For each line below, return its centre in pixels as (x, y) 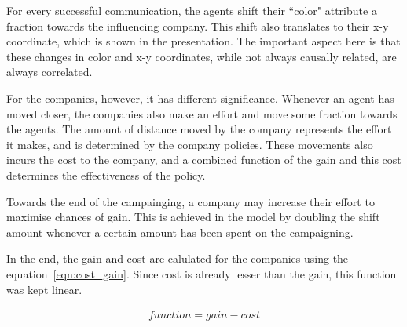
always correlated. (49, 72)
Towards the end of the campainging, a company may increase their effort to (191, 201)
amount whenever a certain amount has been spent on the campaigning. (180, 232)
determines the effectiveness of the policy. (106, 174)
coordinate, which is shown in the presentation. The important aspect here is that (203, 41)
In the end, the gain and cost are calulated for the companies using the (178, 258)
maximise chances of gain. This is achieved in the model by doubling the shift (193, 217)
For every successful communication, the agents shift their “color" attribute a (192, 10)
